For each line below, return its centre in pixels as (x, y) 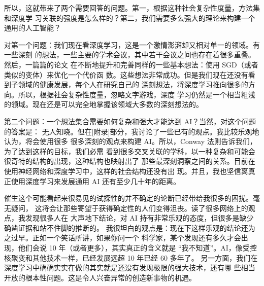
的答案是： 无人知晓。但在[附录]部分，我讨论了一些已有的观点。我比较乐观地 (132, 131)
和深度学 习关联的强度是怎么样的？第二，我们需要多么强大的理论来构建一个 (130, 17)
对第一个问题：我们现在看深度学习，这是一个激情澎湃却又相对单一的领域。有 (132, 44)
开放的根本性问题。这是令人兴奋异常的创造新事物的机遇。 (100, 277)
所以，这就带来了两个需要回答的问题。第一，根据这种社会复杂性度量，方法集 (132, 8)
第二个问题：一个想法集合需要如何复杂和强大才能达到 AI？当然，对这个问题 (130, 121)
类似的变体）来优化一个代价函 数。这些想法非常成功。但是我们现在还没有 (126, 74)
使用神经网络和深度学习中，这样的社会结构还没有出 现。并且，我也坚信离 (126, 171)
